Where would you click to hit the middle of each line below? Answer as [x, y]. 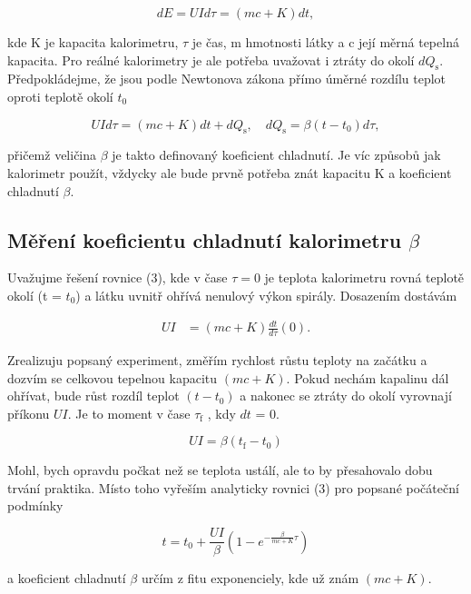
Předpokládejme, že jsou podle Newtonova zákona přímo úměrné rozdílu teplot [227, 79]
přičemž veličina [52, 155]
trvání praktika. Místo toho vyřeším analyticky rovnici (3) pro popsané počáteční [233, 487]
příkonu [29, 413]
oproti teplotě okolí [60, 96]
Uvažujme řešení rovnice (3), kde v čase [118, 277]
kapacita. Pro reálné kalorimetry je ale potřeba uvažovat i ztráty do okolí [211, 59]
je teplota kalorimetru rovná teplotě [364, 277]
